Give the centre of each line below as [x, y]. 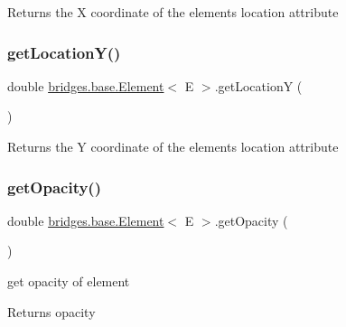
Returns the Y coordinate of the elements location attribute [173, 146]
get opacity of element [69, 281]
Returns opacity [51, 311]
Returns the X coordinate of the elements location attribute [173, 12]
